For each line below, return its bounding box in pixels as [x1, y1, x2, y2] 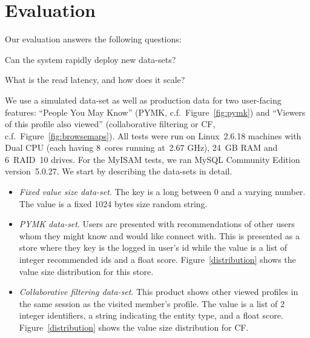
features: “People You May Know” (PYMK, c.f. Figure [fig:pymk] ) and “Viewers [5, 105, 306, 118]
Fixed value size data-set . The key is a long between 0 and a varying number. [19, 185, 306, 198]
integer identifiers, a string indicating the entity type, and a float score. [19, 309, 283, 322]
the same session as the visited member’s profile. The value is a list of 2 [19, 297, 285, 310]
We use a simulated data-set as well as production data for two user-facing [5, 93, 282, 106]
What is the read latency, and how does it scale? [5, 73, 185, 86]
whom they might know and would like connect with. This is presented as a [19, 229, 300, 242]
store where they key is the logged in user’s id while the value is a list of [19, 241, 288, 254]
